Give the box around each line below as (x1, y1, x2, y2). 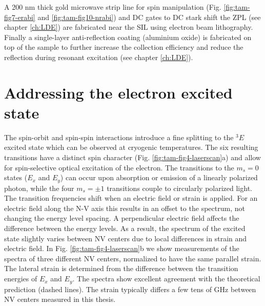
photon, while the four (4, 182, 74, 193)
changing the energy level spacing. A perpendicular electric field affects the (4, 213, 239, 223)
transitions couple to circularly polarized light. (107, 182, 252, 193)
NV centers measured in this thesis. (4, 294, 116, 304)
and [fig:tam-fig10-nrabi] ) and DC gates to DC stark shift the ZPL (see (37, 11, 261, 22)
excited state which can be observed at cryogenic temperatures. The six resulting (4, 142, 258, 152)
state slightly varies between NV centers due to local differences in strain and (4, 233, 247, 243)
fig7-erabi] (4, 11, 35, 22)
